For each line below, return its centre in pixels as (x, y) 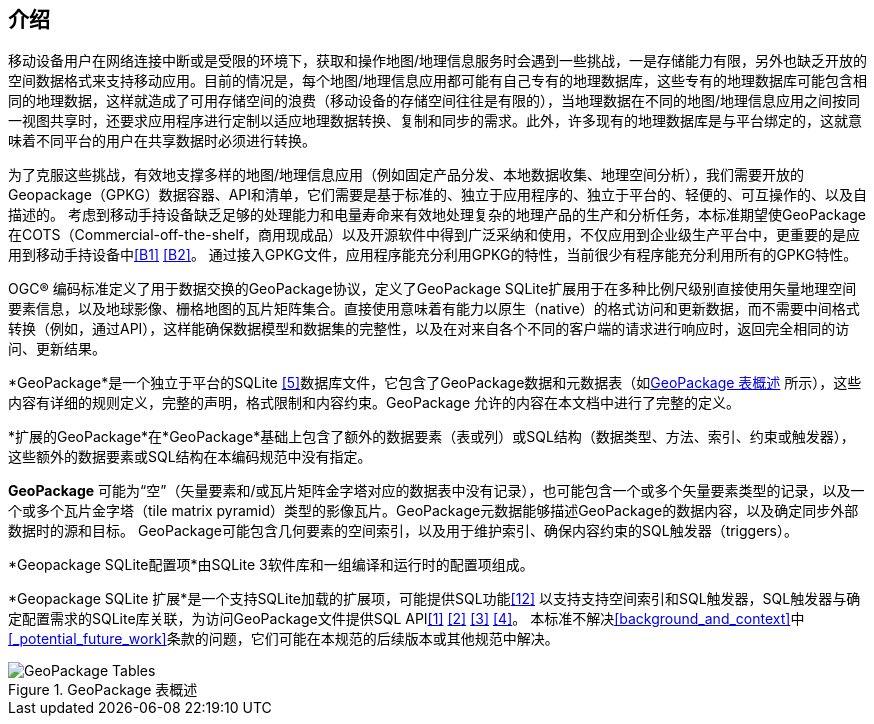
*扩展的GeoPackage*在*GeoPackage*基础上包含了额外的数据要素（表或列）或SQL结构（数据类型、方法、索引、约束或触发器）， (431, 437)
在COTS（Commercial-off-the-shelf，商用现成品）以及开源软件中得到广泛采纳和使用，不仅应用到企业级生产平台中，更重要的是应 (434, 235)
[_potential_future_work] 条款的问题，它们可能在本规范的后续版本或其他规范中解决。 (283, 639)
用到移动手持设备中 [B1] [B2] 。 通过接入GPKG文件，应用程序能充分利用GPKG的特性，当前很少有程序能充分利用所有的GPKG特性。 (433, 255)
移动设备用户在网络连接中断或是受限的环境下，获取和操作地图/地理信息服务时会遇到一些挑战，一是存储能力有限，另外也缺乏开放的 (438, 61)
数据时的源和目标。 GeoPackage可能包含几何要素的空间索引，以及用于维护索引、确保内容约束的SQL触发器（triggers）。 (403, 531)
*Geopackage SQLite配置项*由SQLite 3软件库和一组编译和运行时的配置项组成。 (271, 565)
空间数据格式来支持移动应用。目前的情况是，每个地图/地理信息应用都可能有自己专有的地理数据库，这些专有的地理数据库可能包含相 (438, 81)
